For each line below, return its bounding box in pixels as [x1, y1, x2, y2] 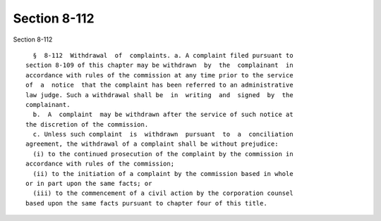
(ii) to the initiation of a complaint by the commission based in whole [32, 170, 294, 177]
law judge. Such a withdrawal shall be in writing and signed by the [25, 91, 294, 99]
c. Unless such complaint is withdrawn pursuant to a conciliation [32, 130, 294, 139]
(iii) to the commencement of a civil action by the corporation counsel [32, 189, 294, 197]
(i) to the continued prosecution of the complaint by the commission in [32, 150, 294, 158]
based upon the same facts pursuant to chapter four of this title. [25, 199, 267, 207]
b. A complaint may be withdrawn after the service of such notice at [32, 110, 294, 119]
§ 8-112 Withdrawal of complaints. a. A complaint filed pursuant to [32, 51, 294, 59]
